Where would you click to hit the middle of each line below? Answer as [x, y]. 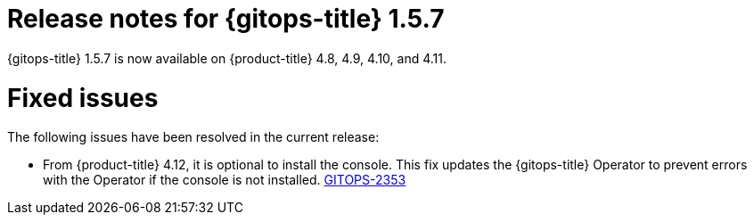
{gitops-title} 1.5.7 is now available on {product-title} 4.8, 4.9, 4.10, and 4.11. [227, 58]
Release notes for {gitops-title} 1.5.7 [226, 19]
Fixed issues [83, 98]
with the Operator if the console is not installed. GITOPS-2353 [225, 180]
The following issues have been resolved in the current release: [193, 137]
